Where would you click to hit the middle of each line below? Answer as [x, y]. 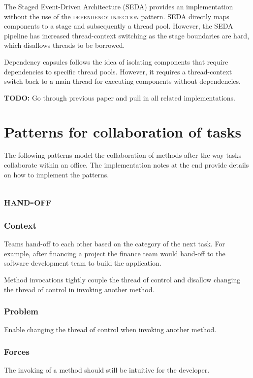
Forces [17, 351]
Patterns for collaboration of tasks [123, 131]
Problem [21, 311]
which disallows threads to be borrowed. [64, 45]
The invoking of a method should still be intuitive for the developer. [107, 370]
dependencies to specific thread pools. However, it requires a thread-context [118, 71]
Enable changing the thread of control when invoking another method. [110, 329]
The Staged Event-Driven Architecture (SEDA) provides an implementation [119, 6]
